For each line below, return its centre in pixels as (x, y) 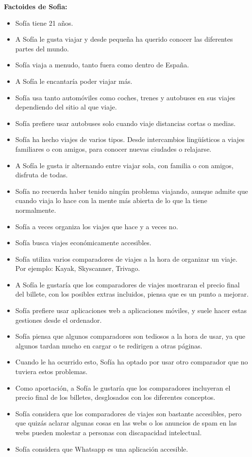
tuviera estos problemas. (51, 371)
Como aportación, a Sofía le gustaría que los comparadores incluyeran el (123, 387)
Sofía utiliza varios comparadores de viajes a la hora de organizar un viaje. (126, 259)
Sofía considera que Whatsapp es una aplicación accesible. (102, 449)
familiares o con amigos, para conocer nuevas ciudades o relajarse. (113, 149)
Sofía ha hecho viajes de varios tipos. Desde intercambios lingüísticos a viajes (130, 139)
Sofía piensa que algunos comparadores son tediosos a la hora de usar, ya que (130, 336)
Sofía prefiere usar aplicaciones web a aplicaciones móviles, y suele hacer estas (131, 310)
